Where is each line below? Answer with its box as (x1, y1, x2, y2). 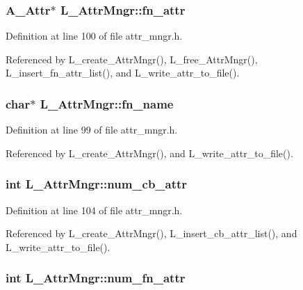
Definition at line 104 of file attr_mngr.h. (6, 202, 183, 217)
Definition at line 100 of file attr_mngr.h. (6, 29, 183, 43)
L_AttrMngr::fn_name (40, 95, 174, 112)
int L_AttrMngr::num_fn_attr (6, 269, 186, 287)
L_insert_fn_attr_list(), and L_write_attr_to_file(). (6, 65, 240, 80)
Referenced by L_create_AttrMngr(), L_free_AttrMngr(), (6, 51, 258, 66)
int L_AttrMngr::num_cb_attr (6, 175, 188, 193)
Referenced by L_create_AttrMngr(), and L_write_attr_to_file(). (6, 145, 293, 160)
